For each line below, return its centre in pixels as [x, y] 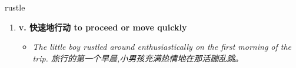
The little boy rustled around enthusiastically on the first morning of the [162, 47]
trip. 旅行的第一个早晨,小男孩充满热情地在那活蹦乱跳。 [138, 58]
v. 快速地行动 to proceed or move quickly [103, 27]
